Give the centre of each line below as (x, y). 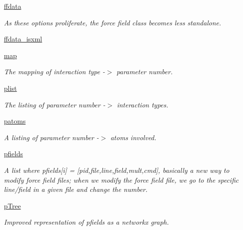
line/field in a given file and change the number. (76, 189)
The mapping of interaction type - (55, 72)
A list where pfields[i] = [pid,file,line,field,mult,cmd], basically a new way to (117, 170)
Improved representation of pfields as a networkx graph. (87, 222)
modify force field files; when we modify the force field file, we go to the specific (121, 179)
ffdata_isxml (23, 39)
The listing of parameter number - (55, 104)
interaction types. (142, 104)
